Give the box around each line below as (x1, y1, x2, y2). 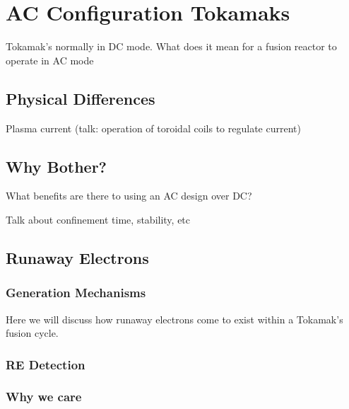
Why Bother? (6, 155, 107, 177)
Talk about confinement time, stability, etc (6, 212, 191, 226)
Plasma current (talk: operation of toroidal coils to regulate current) (6, 120, 301, 135)
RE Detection (6, 355, 85, 373)
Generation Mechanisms (6, 284, 146, 301)
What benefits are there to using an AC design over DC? (6, 188, 252, 203)
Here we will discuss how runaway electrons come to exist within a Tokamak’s (6, 311, 343, 326)
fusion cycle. (6, 326, 59, 340)
